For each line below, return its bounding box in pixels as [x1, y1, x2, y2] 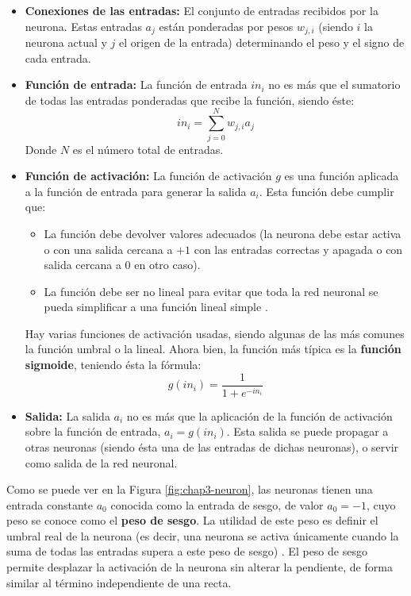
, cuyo [366, 496, 396, 513]
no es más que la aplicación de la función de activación [126, 407, 393, 424]
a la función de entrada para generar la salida [25, 183, 247, 199]
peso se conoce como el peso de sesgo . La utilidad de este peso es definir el [6, 512, 378, 529]
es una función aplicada [284, 167, 399, 184]
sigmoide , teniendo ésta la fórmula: [25, 356, 202, 373]
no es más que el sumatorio [268, 76, 401, 93]
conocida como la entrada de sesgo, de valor [110, 496, 324, 513]
